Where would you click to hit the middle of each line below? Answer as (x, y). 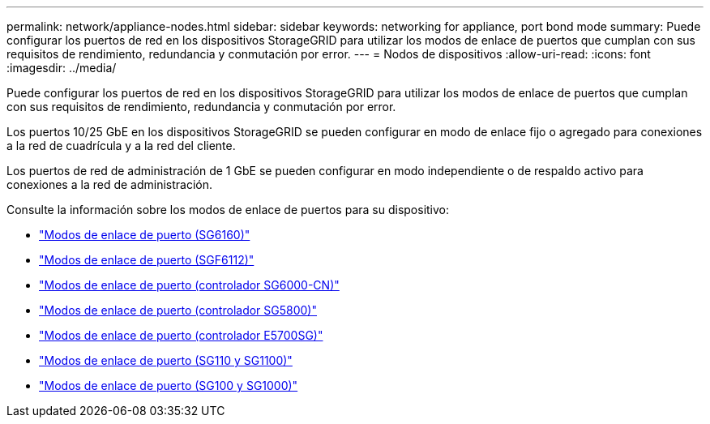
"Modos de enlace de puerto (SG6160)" (145, 235)
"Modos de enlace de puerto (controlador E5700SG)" (181, 335)
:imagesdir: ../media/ (62, 68)
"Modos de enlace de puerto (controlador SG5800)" (178, 310)
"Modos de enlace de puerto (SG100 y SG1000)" (169, 385)
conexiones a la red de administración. (110, 184)
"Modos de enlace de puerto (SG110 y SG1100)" (166, 360)
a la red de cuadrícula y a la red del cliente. (121, 146)
